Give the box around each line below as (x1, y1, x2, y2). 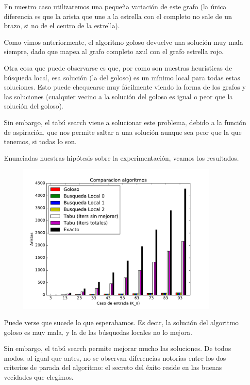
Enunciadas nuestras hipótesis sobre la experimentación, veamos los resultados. (4, 152, 239, 163)
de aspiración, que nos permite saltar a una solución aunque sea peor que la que (4, 127, 242, 137)
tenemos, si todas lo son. (4, 136, 77, 147)
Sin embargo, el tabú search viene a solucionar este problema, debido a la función (4, 117, 246, 127)
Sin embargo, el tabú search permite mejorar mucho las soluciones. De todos (4, 343, 231, 353)
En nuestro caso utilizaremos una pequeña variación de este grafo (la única (4, 1, 227, 11)
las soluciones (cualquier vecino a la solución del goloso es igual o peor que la (4, 91, 233, 101)
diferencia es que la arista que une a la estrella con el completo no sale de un (4, 11, 232, 21)
